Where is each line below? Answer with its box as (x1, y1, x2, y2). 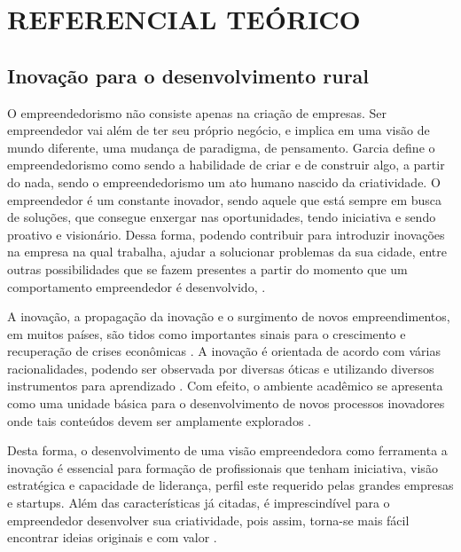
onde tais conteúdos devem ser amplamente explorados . (7, 411, 311, 430)
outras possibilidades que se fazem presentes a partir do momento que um (7, 259, 408, 278)
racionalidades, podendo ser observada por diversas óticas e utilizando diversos (7, 359, 434, 377)
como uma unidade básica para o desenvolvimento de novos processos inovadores (7, 394, 445, 413)
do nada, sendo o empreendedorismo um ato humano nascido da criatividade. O (7, 172, 441, 191)
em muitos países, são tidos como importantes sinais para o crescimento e (7, 324, 406, 343)
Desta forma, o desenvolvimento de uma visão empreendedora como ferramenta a (7, 441, 448, 460)
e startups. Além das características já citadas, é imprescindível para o (7, 493, 390, 512)
